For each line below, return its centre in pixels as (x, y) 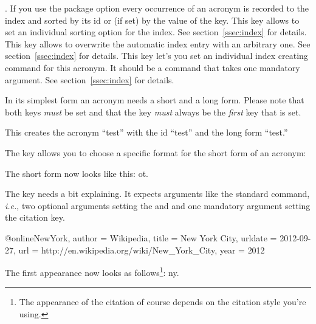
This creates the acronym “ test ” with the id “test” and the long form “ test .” (146, 132)
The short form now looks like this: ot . (77, 173)
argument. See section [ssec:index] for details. (90, 79)
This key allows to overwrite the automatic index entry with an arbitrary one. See (158, 43)
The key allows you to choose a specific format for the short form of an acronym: (156, 152)
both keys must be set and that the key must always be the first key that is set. (153, 112)
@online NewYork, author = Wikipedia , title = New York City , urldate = (141, 237)
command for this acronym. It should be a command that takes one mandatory (153, 67)
